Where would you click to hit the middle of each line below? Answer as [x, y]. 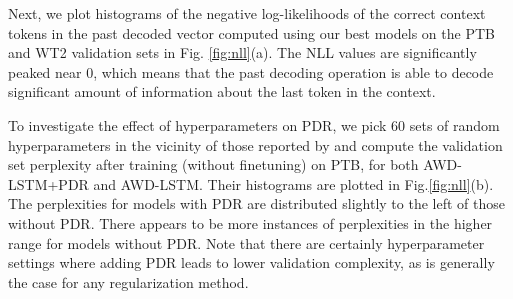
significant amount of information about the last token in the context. [222, 91]
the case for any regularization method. [128, 281]
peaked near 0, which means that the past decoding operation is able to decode [251, 71]
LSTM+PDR [48, 183]
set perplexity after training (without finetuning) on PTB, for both [213, 164]
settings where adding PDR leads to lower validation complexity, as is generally [251, 262]
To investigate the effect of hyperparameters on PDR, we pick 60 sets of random [254, 124]
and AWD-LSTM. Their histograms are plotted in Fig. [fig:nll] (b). [293, 183]
